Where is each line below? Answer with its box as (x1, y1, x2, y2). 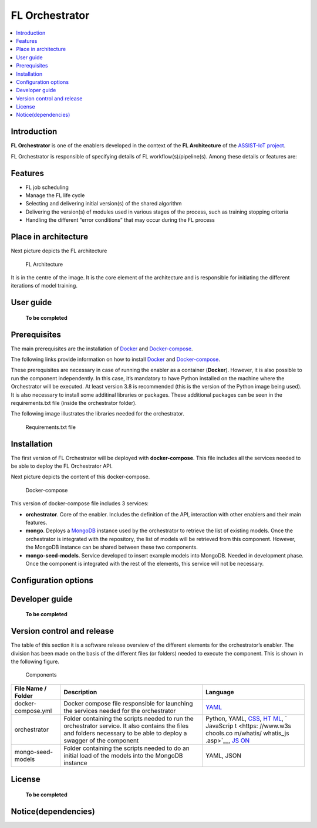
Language (205, 688, 234, 696)
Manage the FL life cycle (25, 192, 85, 199)
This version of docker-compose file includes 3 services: (11, 500, 149, 507)
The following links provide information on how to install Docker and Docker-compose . (11, 356, 220, 363)
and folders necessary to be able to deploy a (63, 729, 187, 737)
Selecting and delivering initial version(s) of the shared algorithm (25, 200, 182, 207)
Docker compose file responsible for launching (63, 699, 193, 707)
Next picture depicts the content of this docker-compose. (11, 473, 150, 481)
